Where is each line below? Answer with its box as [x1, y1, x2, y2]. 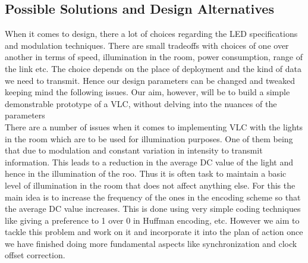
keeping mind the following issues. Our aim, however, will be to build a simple [5, 86, 290, 98]
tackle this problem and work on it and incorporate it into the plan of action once [5, 226, 303, 238]
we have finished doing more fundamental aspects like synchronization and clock [5, 237, 297, 249]
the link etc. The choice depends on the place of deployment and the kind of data [5, 62, 302, 74]
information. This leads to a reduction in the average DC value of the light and [5, 155, 294, 168]
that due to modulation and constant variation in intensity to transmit [5, 144, 263, 156]
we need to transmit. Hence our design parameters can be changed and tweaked [5, 74, 295, 86]
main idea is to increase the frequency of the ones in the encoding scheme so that [5, 190, 301, 203]
